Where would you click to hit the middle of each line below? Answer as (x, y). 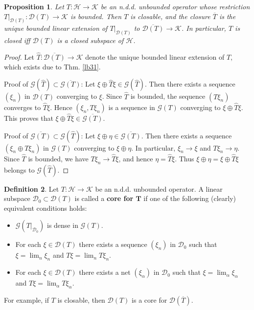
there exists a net (105, 272)
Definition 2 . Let (32, 188)
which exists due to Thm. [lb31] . (52, 66)
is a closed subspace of (90, 40)
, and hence (136, 158)
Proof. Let (19, 57)
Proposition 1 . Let (34, 6)
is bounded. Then (96, 16)
